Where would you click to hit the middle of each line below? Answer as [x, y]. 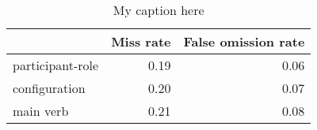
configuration [49, 88]
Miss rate [141, 41]
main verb [41, 111]
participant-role [56, 65]
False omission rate [244, 41]
